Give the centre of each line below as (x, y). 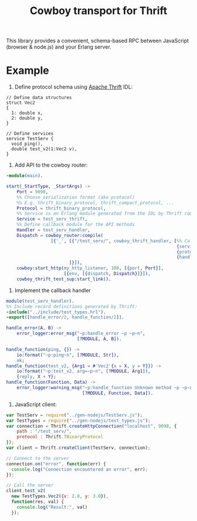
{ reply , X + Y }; (37, 377)
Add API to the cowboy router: (51, 165)
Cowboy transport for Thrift (98, 11)
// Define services (30, 134)
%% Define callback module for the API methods (76, 225)
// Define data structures (39, 98)
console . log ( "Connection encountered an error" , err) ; (80, 469)
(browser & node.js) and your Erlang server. (59, 47)
